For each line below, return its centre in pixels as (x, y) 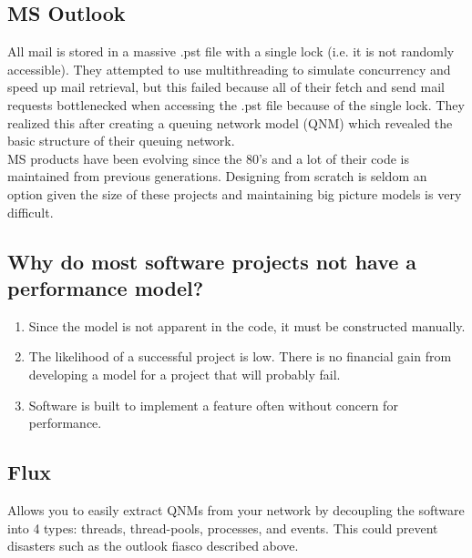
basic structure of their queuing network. (121, 141)
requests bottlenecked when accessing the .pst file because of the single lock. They (236, 104)
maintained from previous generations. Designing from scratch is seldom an (217, 176)
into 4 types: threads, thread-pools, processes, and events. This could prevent (223, 528)
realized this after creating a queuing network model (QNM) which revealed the (230, 122)
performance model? (106, 287)
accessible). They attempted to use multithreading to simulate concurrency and (229, 69)
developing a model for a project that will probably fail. (185, 374)
